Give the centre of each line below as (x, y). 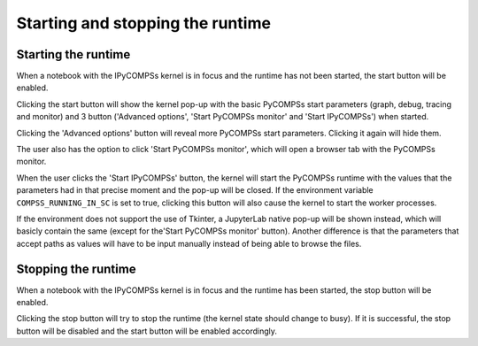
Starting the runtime (73, 54)
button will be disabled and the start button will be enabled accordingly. (147, 331)
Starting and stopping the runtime (144, 23)
